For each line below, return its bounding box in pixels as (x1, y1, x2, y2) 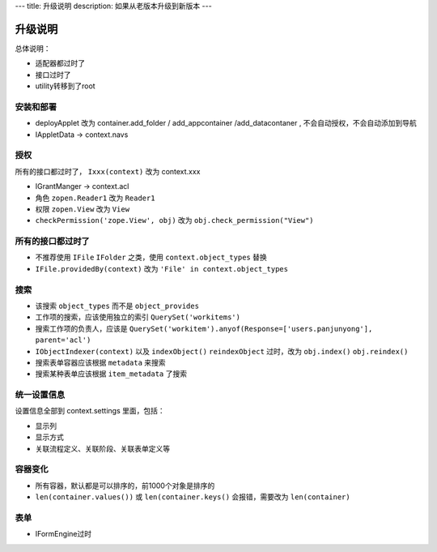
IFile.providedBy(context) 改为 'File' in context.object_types (35, 263, 289, 273)
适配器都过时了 (35, 58, 85, 68)
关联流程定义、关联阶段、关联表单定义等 (35, 443, 170, 453)
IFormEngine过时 (35, 529, 92, 539)
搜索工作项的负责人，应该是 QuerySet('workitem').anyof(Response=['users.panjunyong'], (35, 323, 373, 333)
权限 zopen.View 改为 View (35, 203, 129, 214)
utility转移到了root (35, 81, 96, 91)
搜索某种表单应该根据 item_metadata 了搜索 (35, 369, 188, 379)
